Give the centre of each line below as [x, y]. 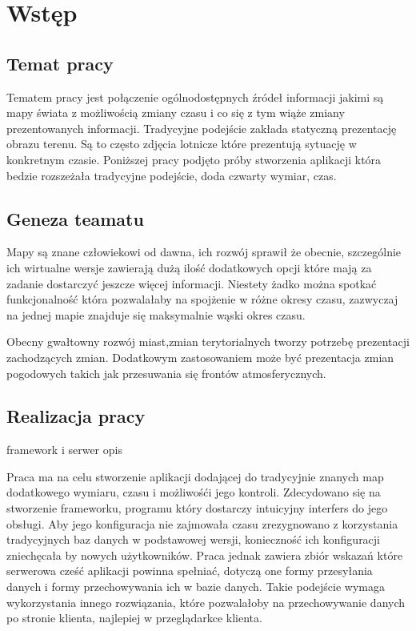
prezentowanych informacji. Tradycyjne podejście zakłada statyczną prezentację [202, 128]
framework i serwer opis [64, 450]
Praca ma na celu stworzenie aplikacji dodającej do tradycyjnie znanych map [195, 476]
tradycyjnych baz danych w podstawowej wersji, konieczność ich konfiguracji [194, 539]
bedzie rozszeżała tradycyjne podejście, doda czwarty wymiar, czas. [172, 175]
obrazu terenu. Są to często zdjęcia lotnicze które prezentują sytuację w [182, 144]
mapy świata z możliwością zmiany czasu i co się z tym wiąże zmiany [176, 113]
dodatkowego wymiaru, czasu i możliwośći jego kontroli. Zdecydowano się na [194, 492]
